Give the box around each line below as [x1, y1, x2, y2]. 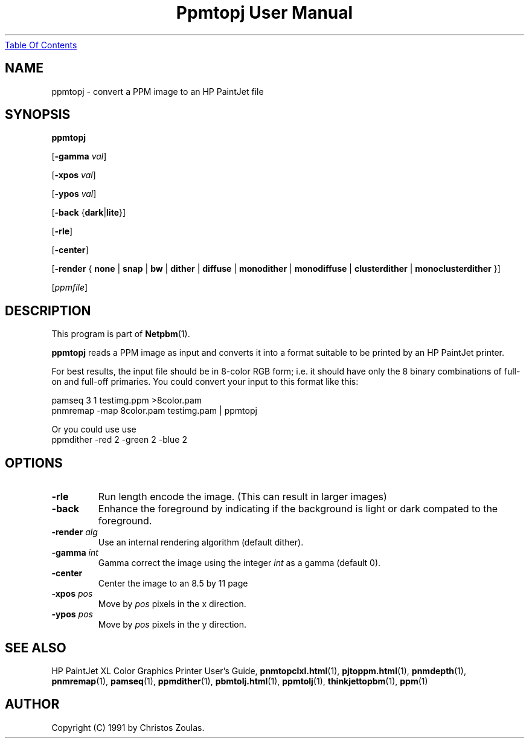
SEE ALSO [5, 640, 66, 655]
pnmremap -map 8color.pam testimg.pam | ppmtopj [51, 405, 257, 416]
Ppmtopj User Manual [176, 2, 353, 23]
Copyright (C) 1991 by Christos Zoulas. [51, 722, 205, 733]
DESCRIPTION [5, 303, 91, 318]
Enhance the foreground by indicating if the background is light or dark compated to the [98, 503, 498, 515]
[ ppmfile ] [51, 282, 88, 293]
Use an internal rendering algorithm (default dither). [98, 537, 304, 548]
